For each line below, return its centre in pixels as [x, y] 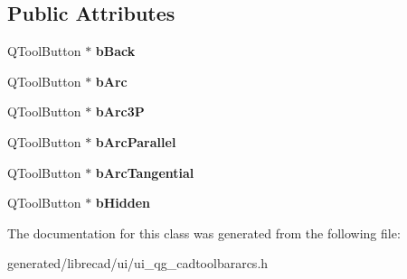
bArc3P [120, 112]
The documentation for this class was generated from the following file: [204, 232]
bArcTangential [145, 172]
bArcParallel [136, 141]
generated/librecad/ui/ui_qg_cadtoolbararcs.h [138, 263]
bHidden [123, 203]
